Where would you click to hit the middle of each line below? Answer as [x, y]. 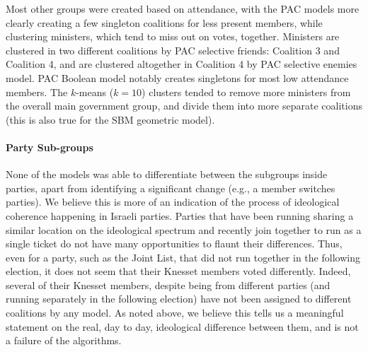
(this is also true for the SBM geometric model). [110, 119]
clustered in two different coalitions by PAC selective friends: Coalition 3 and [173, 50]
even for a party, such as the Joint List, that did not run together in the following [183, 257]
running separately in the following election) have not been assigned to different [179, 299]
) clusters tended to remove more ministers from [246, 92]
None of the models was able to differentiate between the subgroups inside [167, 174]
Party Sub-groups [50, 147]
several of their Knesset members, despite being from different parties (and [168, 284]
